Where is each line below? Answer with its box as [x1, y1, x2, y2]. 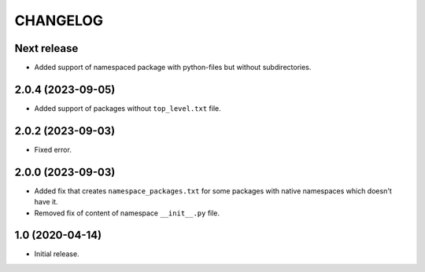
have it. [34, 197, 58, 207]
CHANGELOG [14, 12, 104, 29]
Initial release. [34, 249, 79, 259]
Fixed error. [34, 145, 72, 154]
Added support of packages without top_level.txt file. [34, 103, 221, 113]
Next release [14, 42, 79, 55]
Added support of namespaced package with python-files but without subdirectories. [34, 63, 312, 72]
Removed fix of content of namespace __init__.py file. [34, 208, 220, 218]
